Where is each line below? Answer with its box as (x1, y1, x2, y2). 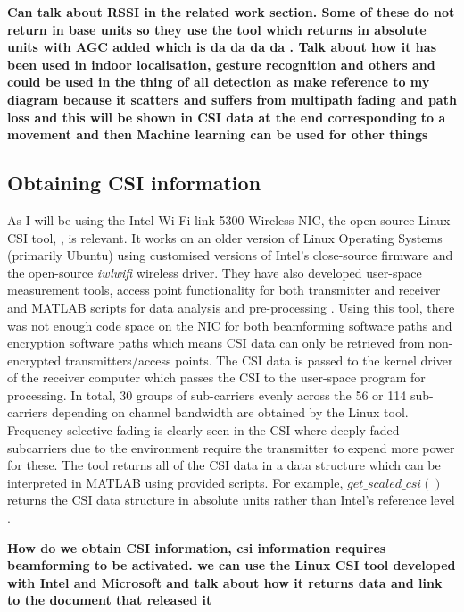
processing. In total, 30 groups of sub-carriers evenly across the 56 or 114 (7, 385, 407, 404)
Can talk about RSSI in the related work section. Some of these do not (7, 3, 455, 21)
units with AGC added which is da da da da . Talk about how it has (7, 38, 436, 56)
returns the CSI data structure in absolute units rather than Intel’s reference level (7, 490, 455, 509)
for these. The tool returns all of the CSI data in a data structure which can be (7, 456, 441, 474)
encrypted (7, 350, 62, 369)
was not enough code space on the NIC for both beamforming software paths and (7, 315, 452, 334)
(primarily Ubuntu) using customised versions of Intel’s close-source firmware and (7, 246, 453, 264)
